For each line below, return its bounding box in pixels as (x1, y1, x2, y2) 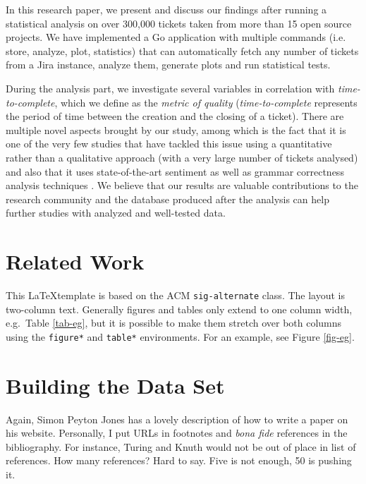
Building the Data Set (6, 370, 225, 399)
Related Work (6, 247, 145, 276)
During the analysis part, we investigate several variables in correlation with (6, 80, 335, 95)
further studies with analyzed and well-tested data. (6, 205, 226, 220)
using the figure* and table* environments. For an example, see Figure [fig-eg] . (6, 329, 355, 344)
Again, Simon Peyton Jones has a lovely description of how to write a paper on (6, 411, 348, 426)
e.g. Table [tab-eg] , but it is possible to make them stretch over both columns (6, 315, 342, 330)
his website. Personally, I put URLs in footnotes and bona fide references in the (6, 425, 348, 440)
